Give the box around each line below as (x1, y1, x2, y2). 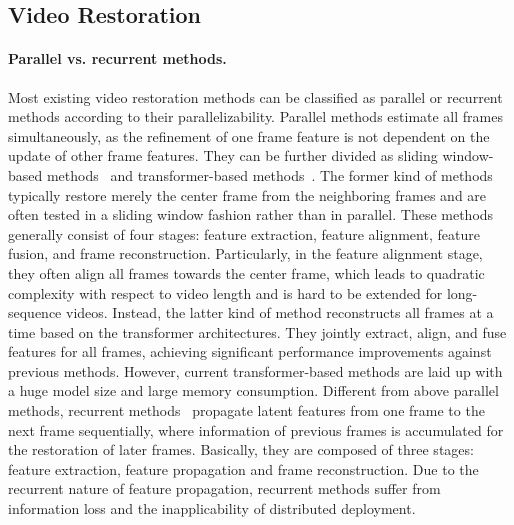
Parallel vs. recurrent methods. (8, 48, 227, 69)
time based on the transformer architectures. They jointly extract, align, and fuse (8, 321, 507, 342)
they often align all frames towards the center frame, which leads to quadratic (8, 262, 485, 283)
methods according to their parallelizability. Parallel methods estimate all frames (8, 106, 503, 127)
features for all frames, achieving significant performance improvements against (8, 341, 492, 362)
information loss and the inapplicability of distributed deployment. (8, 498, 416, 519)
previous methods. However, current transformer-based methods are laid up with (8, 360, 503, 381)
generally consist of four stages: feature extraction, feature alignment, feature (8, 223, 480, 244)
